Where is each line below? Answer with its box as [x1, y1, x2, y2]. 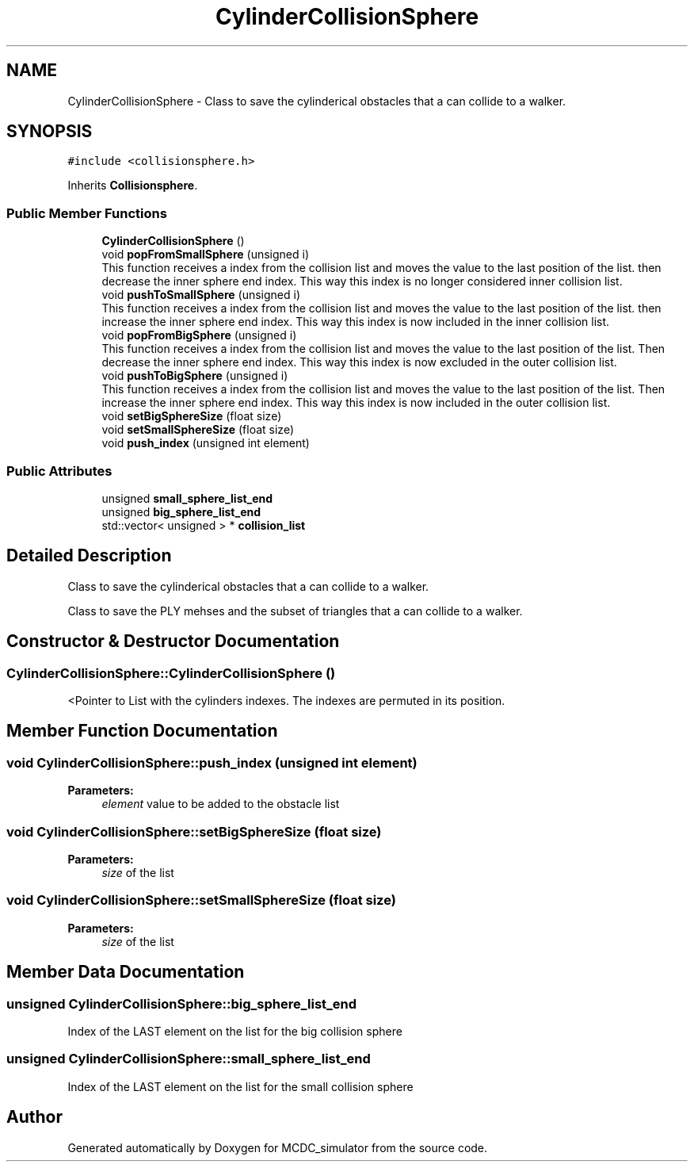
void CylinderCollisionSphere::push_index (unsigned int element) [6, 754, 418, 771]
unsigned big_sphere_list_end [101, 504, 261, 519]
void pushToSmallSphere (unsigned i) [101, 288, 301, 302]
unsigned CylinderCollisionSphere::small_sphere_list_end [6, 1051, 371, 1067]
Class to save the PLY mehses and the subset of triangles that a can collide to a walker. [67, 603, 523, 618]
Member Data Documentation [6, 962, 245, 982]
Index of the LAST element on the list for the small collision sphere [67, 1079, 414, 1093]
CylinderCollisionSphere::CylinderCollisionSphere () [6, 664, 336, 681]
